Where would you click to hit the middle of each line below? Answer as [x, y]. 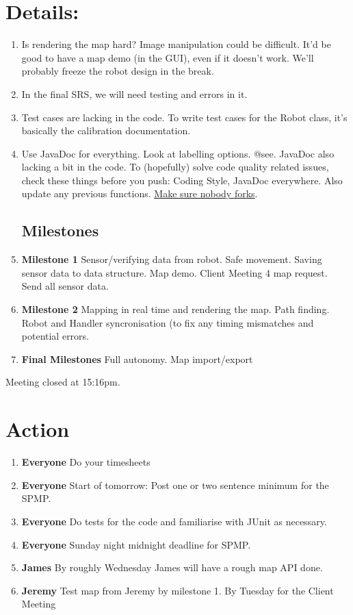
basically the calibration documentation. [106, 130]
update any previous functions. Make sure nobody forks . [140, 193]
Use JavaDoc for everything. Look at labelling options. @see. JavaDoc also [178, 153]
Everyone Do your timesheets [86, 462]
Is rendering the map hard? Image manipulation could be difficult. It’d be [176, 44]
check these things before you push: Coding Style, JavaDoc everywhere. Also [182, 180]
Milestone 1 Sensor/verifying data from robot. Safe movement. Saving [172, 259]
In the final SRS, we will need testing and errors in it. [134, 93]
